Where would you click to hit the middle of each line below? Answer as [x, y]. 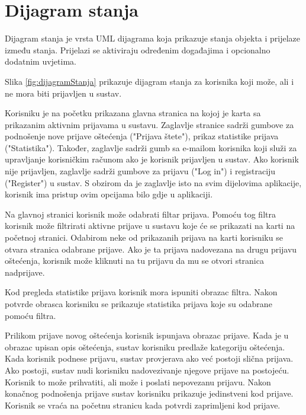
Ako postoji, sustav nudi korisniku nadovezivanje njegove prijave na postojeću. [147, 370]
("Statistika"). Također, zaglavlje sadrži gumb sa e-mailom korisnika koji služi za [151, 147]
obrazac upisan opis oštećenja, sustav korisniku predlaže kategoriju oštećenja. [145, 347]
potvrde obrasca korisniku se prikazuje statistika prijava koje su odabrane [138, 304]
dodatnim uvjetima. [41, 61]
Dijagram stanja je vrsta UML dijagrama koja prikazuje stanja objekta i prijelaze [153, 38]
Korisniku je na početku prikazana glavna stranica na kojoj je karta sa [133, 113]
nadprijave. [25, 272]
